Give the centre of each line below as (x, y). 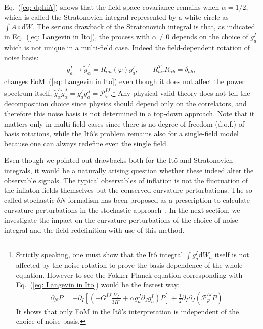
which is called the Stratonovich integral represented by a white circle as (116, 16)
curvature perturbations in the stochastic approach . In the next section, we (122, 210)
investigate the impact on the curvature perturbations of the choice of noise (121, 219)
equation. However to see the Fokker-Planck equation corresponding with (129, 275)
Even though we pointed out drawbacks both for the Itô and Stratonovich (119, 160)
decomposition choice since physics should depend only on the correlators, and (125, 104)
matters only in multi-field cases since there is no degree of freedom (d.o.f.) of (124, 123)
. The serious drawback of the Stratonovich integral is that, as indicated (144, 27)
